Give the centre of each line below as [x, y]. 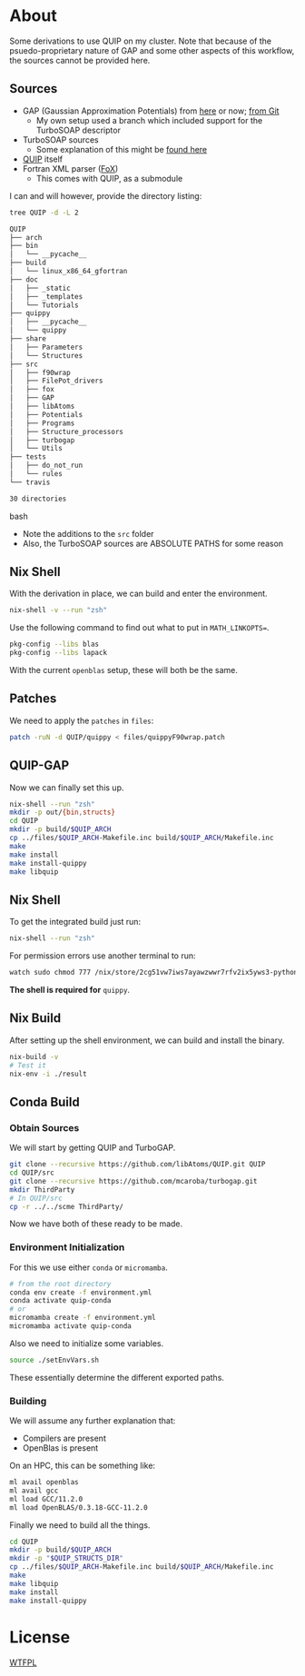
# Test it [28, 1065]
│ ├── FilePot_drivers [56, 381]
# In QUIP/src [36, 1198]
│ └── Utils [36, 449]
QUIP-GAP [39, 765]
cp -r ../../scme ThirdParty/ [67, 1206]
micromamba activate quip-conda [70, 1326]
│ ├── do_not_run [46, 466]
